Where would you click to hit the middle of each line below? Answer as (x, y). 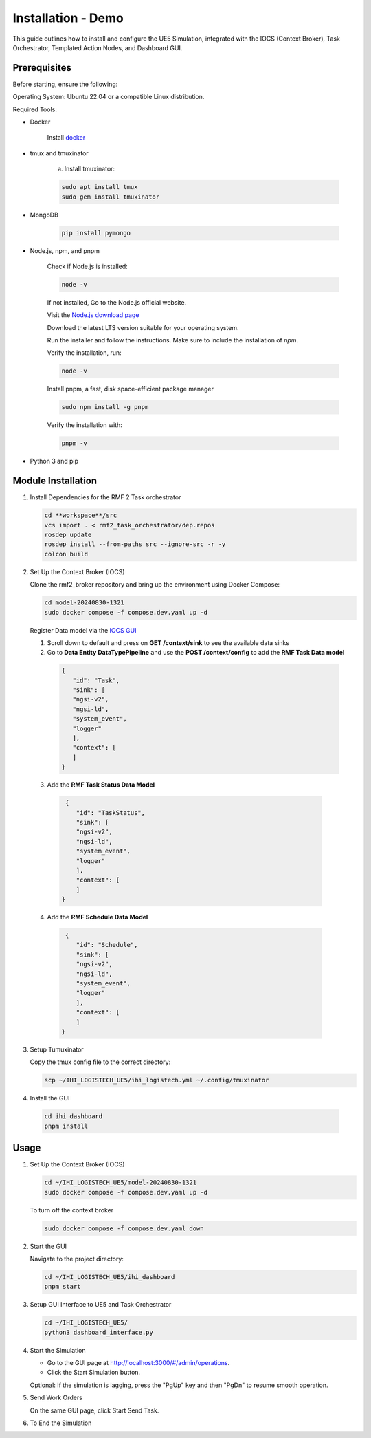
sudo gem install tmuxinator (111, 197)
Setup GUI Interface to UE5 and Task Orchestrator (101, 1305)
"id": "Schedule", (107, 945)
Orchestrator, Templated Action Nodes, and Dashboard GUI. (98, 47)
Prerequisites (42, 68)
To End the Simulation (61, 1423)
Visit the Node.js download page (93, 315)
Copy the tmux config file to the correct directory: (100, 1062)
